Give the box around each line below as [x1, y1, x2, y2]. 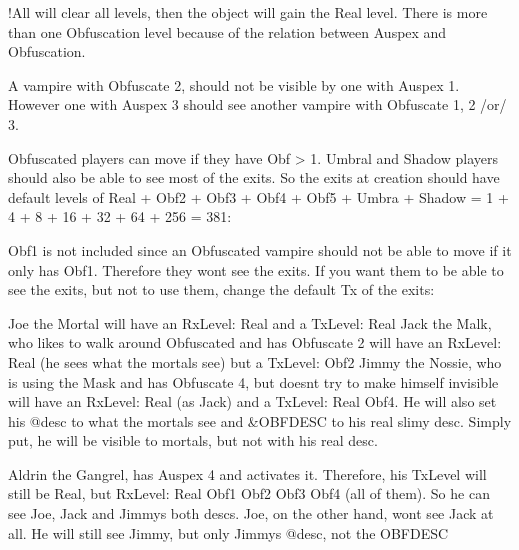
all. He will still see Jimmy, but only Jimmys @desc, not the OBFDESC [8, 522, 449, 543]
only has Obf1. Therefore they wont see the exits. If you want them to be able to [8, 259, 504, 280]
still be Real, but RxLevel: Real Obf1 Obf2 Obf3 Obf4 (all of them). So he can [8, 483, 490, 504]
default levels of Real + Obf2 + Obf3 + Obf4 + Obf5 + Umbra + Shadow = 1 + [8, 186, 509, 207]
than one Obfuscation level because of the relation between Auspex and [8, 21, 447, 42]
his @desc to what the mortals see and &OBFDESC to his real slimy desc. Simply [8, 410, 512, 431]
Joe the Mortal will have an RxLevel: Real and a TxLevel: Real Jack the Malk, [8, 312, 492, 333]
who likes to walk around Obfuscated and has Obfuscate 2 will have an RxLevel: [8, 332, 502, 353]
